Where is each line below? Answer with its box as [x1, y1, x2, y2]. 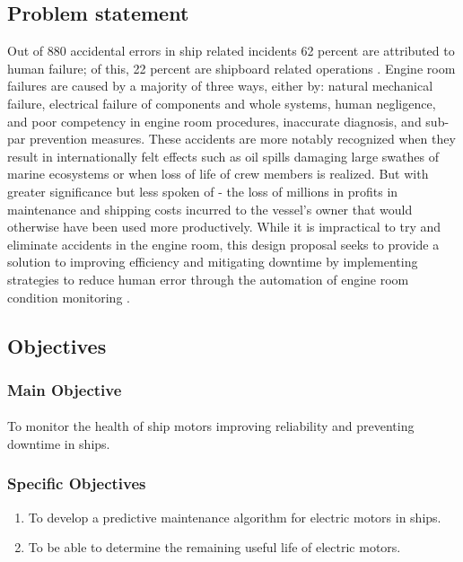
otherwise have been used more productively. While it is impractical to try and [7, 217, 441, 236]
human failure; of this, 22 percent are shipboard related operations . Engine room [7, 58, 456, 77]
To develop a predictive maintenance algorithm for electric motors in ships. [28, 507, 441, 526]
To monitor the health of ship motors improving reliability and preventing [7, 417, 415, 435]
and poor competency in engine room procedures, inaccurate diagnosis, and [7, 111, 422, 130]
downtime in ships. [7, 434, 110, 452]
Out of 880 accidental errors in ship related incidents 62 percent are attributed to [7, 41, 455, 60]
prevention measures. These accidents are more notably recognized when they [29, 129, 456, 148]
